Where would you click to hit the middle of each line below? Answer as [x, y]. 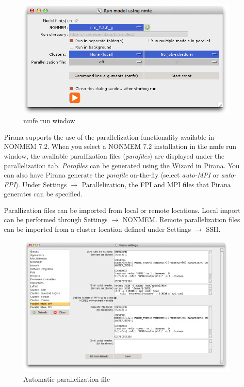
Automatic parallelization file [67, 379]
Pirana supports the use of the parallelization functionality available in [109, 137]
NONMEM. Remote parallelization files [181, 219]
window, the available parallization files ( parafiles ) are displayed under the [114, 155]
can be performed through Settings [56, 219]
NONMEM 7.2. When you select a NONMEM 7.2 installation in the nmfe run [120, 146]
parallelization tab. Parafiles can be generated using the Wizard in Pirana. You [122, 165]
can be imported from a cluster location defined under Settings [98, 229]
